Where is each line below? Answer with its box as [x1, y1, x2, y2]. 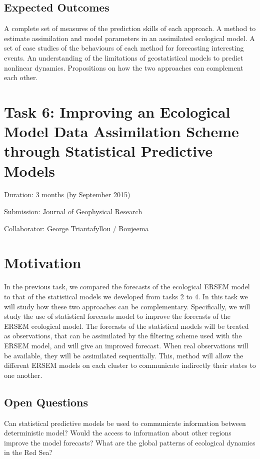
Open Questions [4, 394, 88, 409]
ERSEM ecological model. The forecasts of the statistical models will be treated [4, 320, 249, 331]
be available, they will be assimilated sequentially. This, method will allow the [4, 350, 243, 360]
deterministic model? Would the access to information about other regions [4, 427, 231, 438]
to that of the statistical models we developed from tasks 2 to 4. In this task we [4, 291, 248, 301]
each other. [4, 72, 38, 83]
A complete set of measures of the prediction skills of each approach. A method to [4, 23, 256, 34]
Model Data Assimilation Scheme [4, 121, 239, 142]
